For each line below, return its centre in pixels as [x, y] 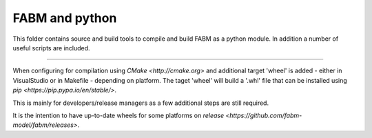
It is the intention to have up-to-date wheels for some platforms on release [118, 115]
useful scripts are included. [51, 48]
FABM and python [65, 18]
